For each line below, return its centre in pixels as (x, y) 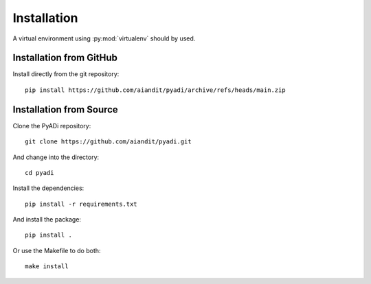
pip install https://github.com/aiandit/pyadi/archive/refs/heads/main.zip (155, 90)
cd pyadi (40, 173)
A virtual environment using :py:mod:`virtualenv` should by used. (104, 38)
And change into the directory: (56, 157)
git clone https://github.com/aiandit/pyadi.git (108, 142)
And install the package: (47, 220)
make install (47, 267)
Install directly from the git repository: (66, 74)
